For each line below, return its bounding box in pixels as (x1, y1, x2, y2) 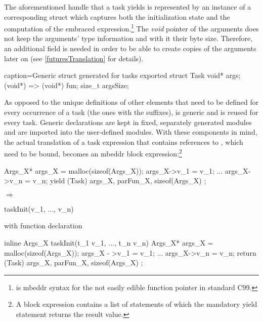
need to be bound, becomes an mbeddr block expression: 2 (4, 147, 182, 159)
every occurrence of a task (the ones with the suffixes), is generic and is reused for (4, 107, 258, 117)
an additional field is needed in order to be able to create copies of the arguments (4, 43, 256, 54)
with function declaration (4, 220, 82, 231)
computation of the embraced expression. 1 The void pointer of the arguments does (4, 22, 259, 33)
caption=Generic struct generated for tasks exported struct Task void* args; (4, 70, 241, 80)
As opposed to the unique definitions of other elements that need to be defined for (4, 97, 259, 107)
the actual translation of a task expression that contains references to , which (4, 136, 243, 147)
